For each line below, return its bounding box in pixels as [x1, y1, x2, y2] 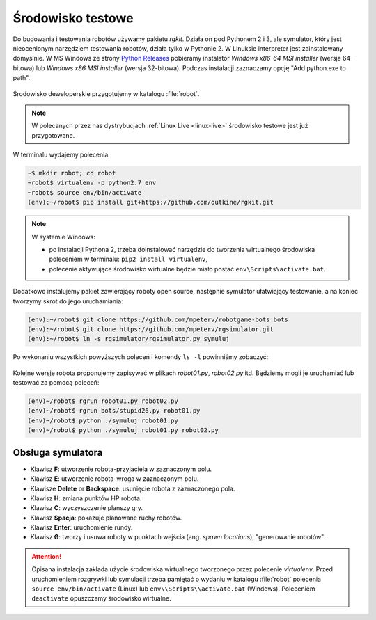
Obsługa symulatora [13, 446, 103, 459]
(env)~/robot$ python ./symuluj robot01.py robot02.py [27, 427, 219, 434]
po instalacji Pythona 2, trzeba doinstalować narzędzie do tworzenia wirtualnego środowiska [49, 245, 315, 253]
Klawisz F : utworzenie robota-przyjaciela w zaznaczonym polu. [30, 465, 212, 473]
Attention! [31, 552, 62, 560]
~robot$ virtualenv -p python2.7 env [27, 179, 157, 187]
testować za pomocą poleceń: [13, 379, 100, 387]
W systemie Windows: [31, 232, 95, 241]
